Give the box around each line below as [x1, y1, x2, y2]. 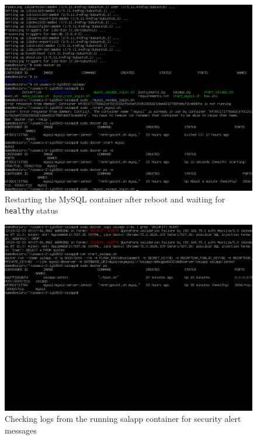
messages [5, 424, 37, 436]
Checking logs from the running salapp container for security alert [5, 412, 241, 425]
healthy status [5, 204, 58, 216]
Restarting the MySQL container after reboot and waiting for [5, 192, 225, 205]
